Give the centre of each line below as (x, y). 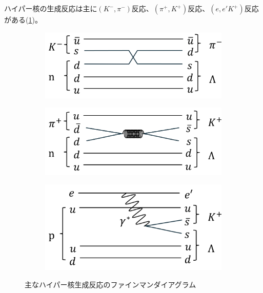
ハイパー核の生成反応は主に (51, 8)
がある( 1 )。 (23, 19)
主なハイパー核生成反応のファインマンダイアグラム (110, 284)
